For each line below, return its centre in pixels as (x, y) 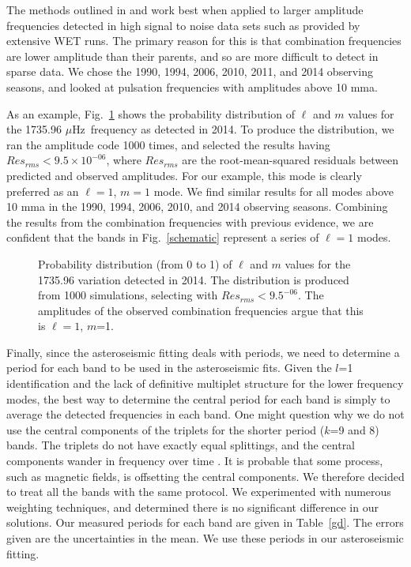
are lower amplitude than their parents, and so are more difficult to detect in (192, 56)
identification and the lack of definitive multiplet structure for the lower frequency (205, 383)
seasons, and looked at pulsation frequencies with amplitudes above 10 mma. (192, 86)
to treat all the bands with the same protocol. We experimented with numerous (199, 492)
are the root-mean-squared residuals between (290, 160)
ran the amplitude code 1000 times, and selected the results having (168, 144)
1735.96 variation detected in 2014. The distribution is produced (194, 279)
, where (124, 160)
